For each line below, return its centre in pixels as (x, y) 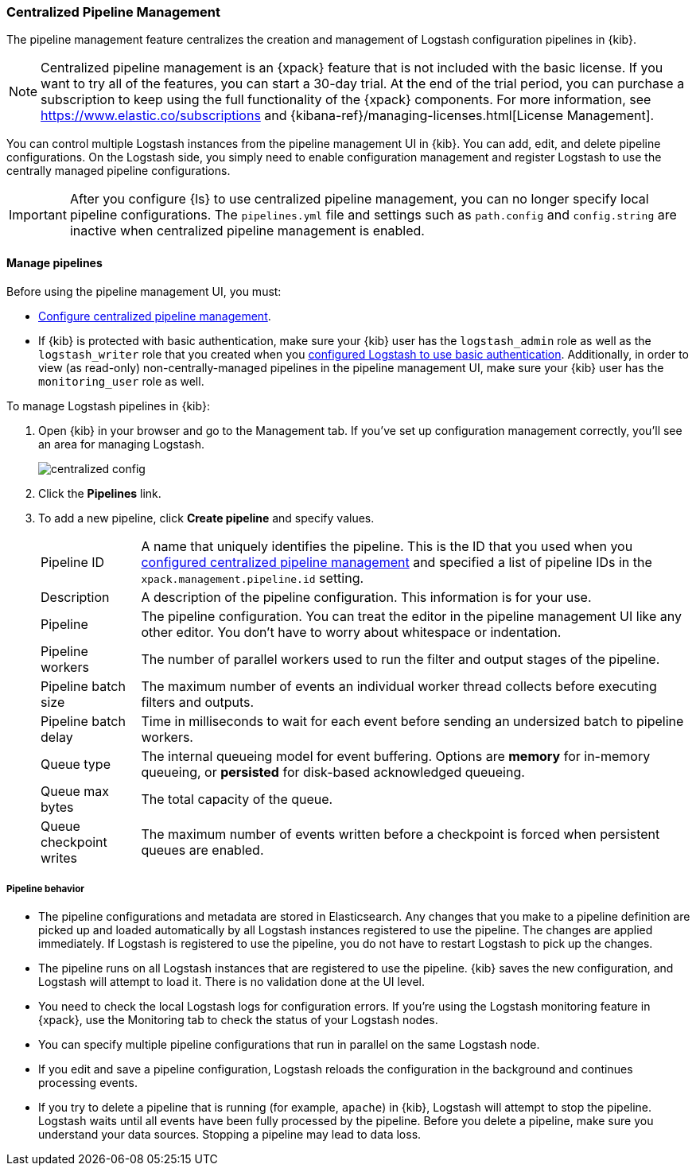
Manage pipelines (54, 262)
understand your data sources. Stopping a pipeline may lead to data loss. (230, 1135)
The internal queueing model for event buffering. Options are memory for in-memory (396, 756)
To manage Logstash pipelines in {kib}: (108, 406)
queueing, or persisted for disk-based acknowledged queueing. (333, 772)
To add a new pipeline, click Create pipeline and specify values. (206, 518)
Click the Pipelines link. (100, 493)
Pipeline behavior (46, 889)
